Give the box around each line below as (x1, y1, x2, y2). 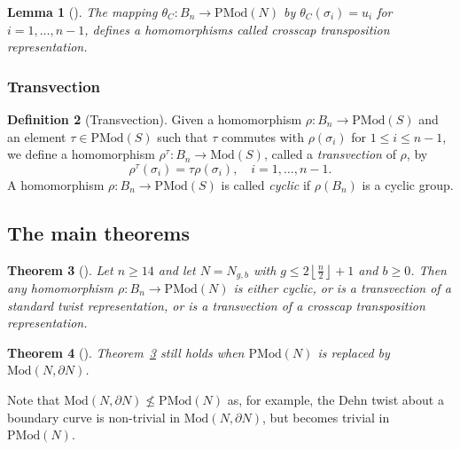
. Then (410, 260, 447, 279)
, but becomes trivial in (262, 407, 390, 426)
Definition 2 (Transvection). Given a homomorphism (7, 110, 302, 128)
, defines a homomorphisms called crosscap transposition (84, 20, 390, 38)
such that (157, 127, 208, 146)
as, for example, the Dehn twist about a (227, 391, 444, 408)
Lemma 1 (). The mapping (7, 3, 158, 20)
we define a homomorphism (7, 145, 155, 163)
